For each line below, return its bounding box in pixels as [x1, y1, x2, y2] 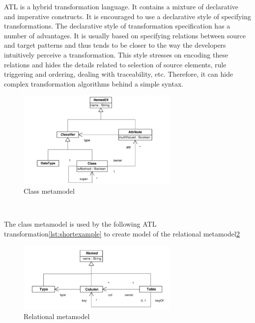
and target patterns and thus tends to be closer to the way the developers [4, 40, 226, 50]
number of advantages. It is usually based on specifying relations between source [4, 30, 246, 40]
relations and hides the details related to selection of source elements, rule [4, 59, 227, 69]
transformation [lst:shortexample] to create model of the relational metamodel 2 [4, 228, 240, 238]
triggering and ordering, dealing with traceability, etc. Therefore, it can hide [4, 69, 233, 79]
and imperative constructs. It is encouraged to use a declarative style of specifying [4, 11, 252, 21]
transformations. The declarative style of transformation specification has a [4, 21, 230, 31]
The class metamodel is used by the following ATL [4, 219, 157, 229]
